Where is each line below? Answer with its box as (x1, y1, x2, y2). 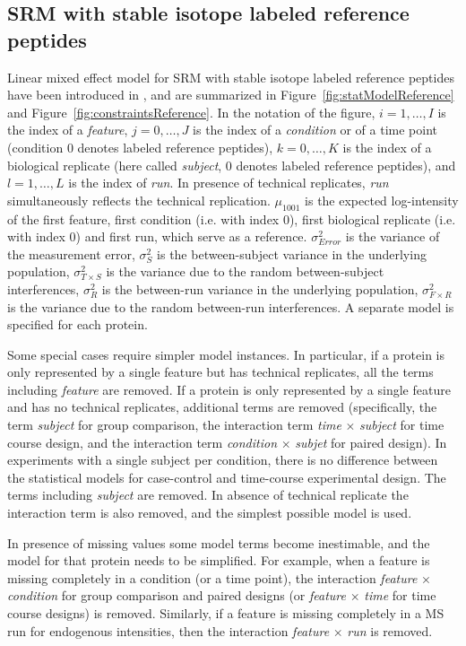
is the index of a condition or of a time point (193, 120, 437, 139)
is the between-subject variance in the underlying (157, 244, 427, 263)
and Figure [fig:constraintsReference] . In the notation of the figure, (7, 102, 375, 121)
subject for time (359, 415, 444, 434)
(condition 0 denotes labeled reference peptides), (7, 137, 273, 156)
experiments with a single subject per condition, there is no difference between (7, 450, 438, 469)
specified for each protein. (7, 315, 148, 334)
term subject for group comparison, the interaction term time (7, 415, 341, 434)
